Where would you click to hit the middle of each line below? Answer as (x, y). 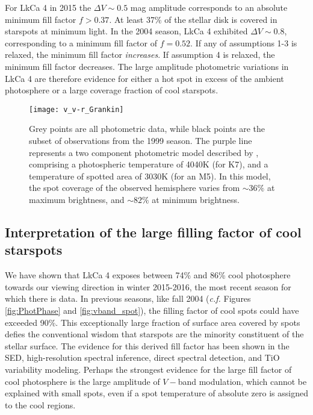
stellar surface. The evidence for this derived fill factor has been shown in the (147, 345)
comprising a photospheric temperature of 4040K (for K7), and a (149, 164)
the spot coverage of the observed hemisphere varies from (135, 188)
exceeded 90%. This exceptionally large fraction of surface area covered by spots (153, 322)
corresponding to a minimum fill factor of (81, 42)
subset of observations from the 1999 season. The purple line (141, 140)
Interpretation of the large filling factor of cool (153, 232)
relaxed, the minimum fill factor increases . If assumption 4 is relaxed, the (140, 55)
